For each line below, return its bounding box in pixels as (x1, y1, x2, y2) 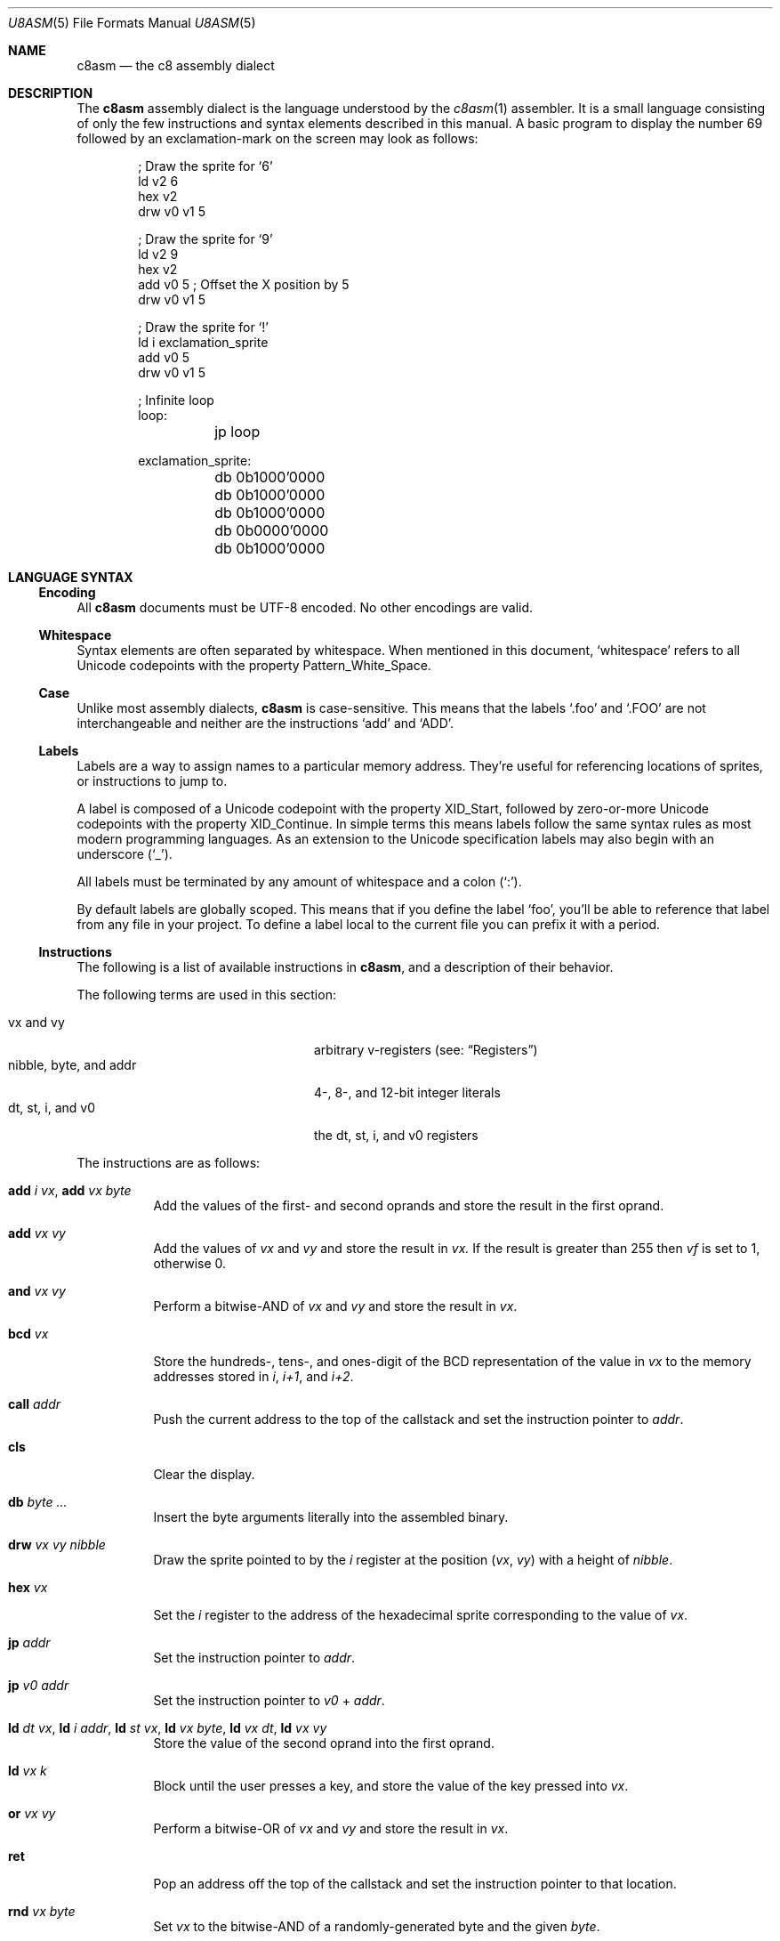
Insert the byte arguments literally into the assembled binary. (153, 1509, 509, 1524)
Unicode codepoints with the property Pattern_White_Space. (76, 658, 431, 673)
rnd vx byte (8, 1904, 76, 1919)
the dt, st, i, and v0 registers (314, 1128, 478, 1143)
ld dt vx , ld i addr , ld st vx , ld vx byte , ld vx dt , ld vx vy (8, 1720, 327, 1735)
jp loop (214, 423, 261, 441)
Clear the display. (153, 1467, 255, 1482)
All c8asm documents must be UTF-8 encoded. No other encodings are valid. (76, 600, 534, 615)
